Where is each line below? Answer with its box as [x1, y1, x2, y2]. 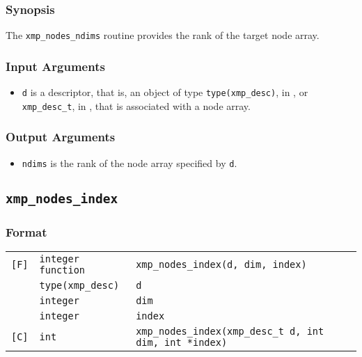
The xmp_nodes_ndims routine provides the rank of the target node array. [6, 28, 320, 42]
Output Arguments [6, 128, 116, 145]
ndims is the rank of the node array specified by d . [22, 155, 237, 170]
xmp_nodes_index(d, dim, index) [136, 258, 307, 270]
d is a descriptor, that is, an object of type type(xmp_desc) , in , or [22, 85, 308, 100]
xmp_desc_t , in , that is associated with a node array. [22, 98, 251, 113]
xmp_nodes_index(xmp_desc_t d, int [136, 325, 324, 337]
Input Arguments [6, 57, 105, 74]
